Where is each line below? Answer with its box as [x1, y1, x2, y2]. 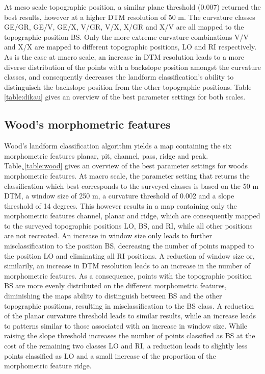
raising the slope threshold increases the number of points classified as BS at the [4, 330, 255, 341]
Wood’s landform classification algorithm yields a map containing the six [4, 140, 232, 151]
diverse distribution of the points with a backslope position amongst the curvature [4, 61, 261, 72]
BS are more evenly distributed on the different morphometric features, [4, 280, 227, 291]
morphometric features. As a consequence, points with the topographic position [4, 270, 252, 281]
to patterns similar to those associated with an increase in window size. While [4, 320, 248, 331]
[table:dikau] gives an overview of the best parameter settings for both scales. [4, 91, 246, 102]
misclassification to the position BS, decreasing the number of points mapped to [4, 240, 254, 251]
